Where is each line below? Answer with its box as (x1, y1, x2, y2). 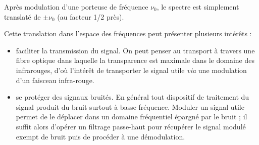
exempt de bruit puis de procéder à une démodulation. (16, 131, 185, 141)
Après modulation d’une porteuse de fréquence (4, 2, 148, 12)
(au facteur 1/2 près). (57, 11, 124, 22)
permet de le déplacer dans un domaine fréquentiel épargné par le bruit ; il (16, 111, 247, 122)
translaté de (4, 11, 41, 22)
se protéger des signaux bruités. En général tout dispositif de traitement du (16, 92, 249, 102)
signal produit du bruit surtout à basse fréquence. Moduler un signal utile (16, 101, 244, 112)
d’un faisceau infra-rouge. (16, 75, 94, 85)
